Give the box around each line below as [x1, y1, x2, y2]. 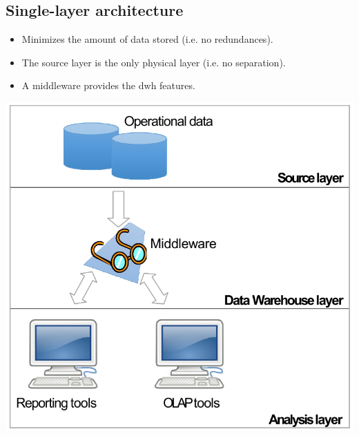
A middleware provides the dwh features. [21, 78, 195, 93]
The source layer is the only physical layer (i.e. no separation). [21, 55, 286, 69]
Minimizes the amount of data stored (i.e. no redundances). [21, 32, 273, 46]
